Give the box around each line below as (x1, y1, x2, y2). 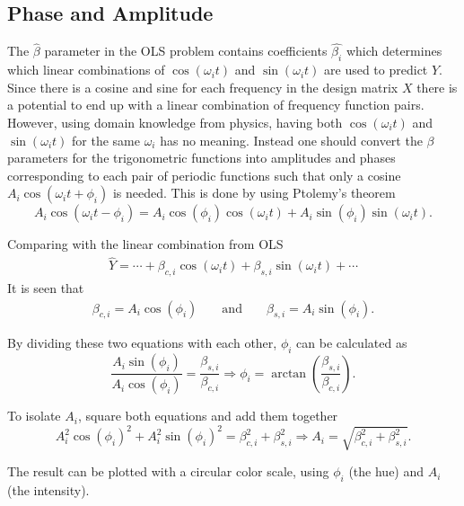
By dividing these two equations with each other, (7, 333, 277, 352)
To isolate (7, 406, 61, 425)
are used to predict (324, 60, 428, 79)
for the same (72, 130, 140, 149)
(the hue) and (348, 462, 425, 481)
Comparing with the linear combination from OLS (7, 235, 284, 253)
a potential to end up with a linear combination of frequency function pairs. (7, 95, 425, 114)
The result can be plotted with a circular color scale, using (7, 462, 329, 481)
